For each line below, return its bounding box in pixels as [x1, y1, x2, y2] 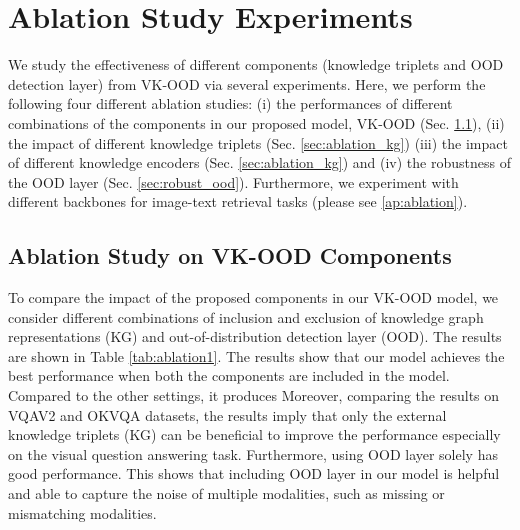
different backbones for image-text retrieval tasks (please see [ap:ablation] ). [8, 191, 468, 212]
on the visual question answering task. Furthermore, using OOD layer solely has [8, 443, 498, 464]
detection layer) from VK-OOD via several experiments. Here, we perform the [8, 73, 486, 94]
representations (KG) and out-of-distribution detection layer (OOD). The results [8, 326, 502, 347]
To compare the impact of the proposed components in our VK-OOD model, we [8, 287, 499, 308]
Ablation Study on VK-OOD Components [8, 240, 452, 271]
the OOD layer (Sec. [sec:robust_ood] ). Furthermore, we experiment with [8, 171, 459, 192]
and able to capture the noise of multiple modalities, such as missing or [8, 483, 445, 504]
